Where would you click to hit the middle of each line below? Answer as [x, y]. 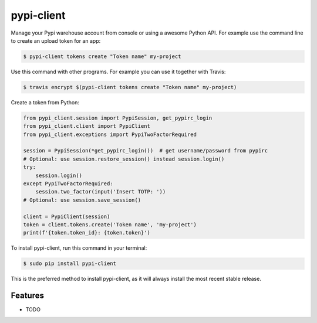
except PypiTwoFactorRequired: [68, 183]
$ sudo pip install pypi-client [70, 263]
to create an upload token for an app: [56, 40]
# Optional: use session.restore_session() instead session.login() [124, 159]
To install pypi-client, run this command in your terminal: [79, 248]
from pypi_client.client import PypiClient [87, 126]
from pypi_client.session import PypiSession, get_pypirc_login [118, 118]
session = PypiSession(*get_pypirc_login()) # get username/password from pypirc [146, 151]
